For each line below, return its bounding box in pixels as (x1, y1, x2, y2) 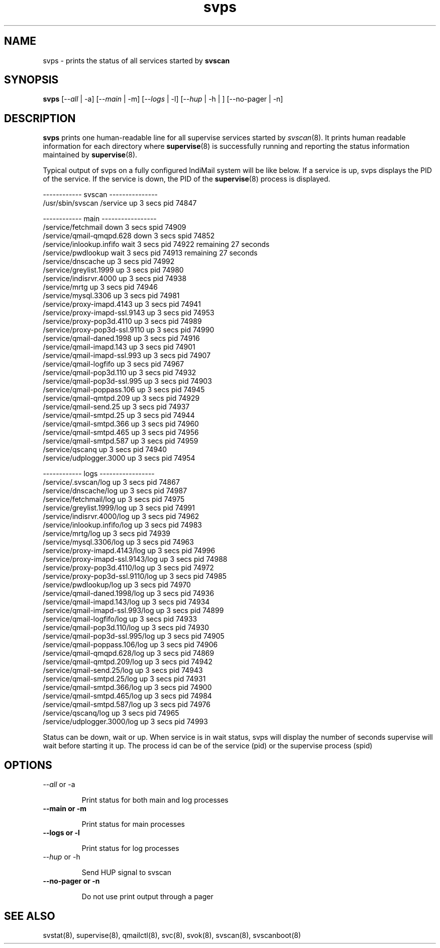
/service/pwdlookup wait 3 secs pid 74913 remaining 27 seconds (43, 248, 258, 257)
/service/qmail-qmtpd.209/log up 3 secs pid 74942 (43, 657, 212, 666)
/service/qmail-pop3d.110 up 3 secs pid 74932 (43, 368, 196, 377)
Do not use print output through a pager (81, 892, 213, 901)
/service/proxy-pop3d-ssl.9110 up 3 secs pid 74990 (43, 325, 214, 334)
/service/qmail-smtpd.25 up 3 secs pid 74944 (43, 411, 195, 420)
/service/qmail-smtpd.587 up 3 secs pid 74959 (43, 437, 198, 446)
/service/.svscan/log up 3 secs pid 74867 (43, 478, 180, 487)
